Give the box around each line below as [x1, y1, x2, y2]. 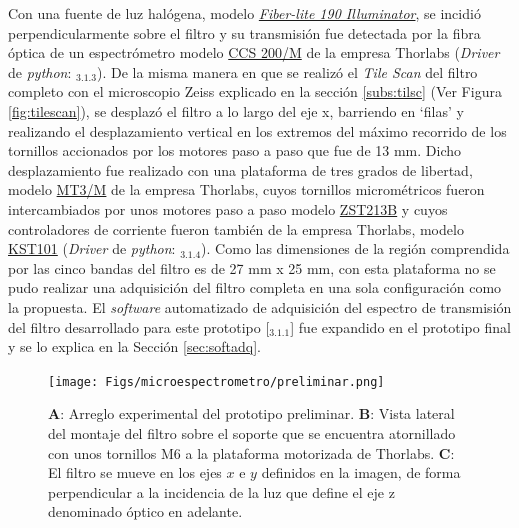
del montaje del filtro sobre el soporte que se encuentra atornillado [48, 422, 456, 443]
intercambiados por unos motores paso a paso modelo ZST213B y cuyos [8, 198, 448, 219]
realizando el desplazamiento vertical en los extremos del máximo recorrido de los [8, 120, 507, 141]
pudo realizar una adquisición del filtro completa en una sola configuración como [8, 277, 502, 298]
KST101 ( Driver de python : [8, 238, 176, 259]
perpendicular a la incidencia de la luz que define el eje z [48, 481, 395, 502]
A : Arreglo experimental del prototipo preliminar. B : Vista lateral [48, 403, 455, 424]
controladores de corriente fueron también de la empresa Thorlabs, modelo [8, 218, 464, 239]
